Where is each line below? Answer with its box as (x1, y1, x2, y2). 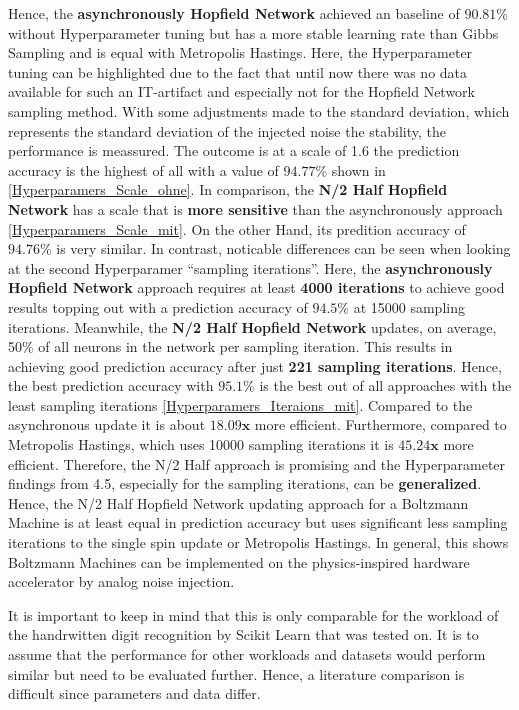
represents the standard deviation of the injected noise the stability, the (8, 120, 447, 141)
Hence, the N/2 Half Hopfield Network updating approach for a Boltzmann (8, 492, 469, 513)
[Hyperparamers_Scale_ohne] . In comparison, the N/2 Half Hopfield (8, 179, 448, 200)
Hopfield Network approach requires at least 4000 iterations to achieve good (8, 277, 505, 298)
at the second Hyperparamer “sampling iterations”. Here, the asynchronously (8, 257, 493, 278)
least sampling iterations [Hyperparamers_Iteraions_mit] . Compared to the (8, 394, 473, 415)
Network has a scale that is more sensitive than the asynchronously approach (8, 198, 503, 219)
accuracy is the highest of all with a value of (8, 159, 279, 180)
